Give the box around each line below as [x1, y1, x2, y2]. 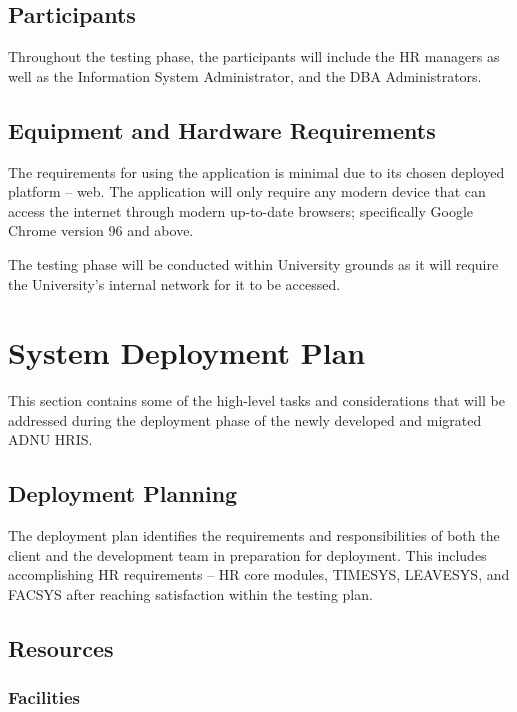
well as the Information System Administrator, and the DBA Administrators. [8, 65, 482, 86]
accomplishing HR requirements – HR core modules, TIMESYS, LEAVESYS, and [8, 564, 510, 585]
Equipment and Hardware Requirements [8, 114, 436, 145]
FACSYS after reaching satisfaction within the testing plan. [8, 584, 373, 605]
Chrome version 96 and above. [8, 220, 194, 241]
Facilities [8, 685, 81, 710]
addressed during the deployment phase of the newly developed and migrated [8, 409, 482, 430]
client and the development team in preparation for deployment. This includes [8, 544, 487, 565]
